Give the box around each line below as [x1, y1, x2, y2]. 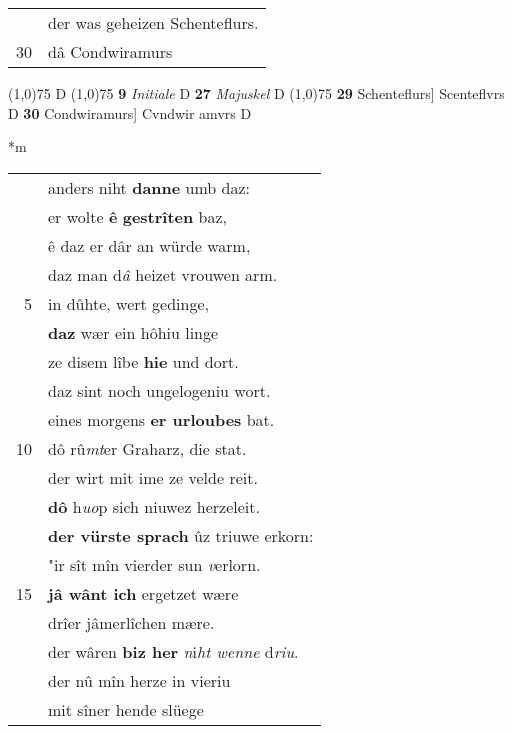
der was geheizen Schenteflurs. [48, 11, 259, 34]
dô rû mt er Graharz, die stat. [48, 436, 247, 460]
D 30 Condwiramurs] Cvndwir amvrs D [8, 102, 252, 123]
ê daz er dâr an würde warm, [48, 233, 251, 257]
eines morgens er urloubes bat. [48, 407, 275, 431]
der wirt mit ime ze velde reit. [48, 465, 258, 489]
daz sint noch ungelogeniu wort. [48, 378, 271, 402]
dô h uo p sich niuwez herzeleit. [48, 494, 260, 518]
